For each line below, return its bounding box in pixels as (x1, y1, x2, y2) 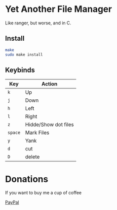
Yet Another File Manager (5, 3, 112, 15)
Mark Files (25, 129, 49, 136)
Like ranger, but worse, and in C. (5, 20, 72, 26)
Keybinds (5, 66, 36, 74)
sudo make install (5, 52, 43, 57)
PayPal (5, 200, 19, 206)
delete (25, 153, 40, 160)
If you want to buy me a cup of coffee (5, 190, 82, 196)
